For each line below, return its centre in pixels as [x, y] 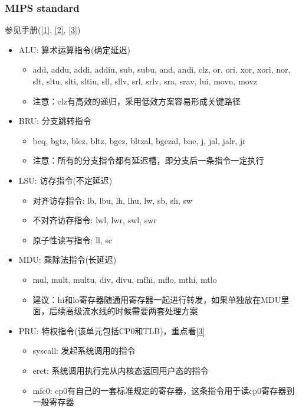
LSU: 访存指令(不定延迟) [65, 180]
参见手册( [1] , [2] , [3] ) [43, 30]
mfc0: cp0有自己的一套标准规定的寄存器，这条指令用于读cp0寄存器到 [164, 390]
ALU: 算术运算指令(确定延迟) [74, 49]
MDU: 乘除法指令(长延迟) [68, 260]
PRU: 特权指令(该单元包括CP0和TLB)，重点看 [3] [112, 330]
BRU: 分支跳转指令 [55, 121]
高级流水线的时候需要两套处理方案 [132, 311]
